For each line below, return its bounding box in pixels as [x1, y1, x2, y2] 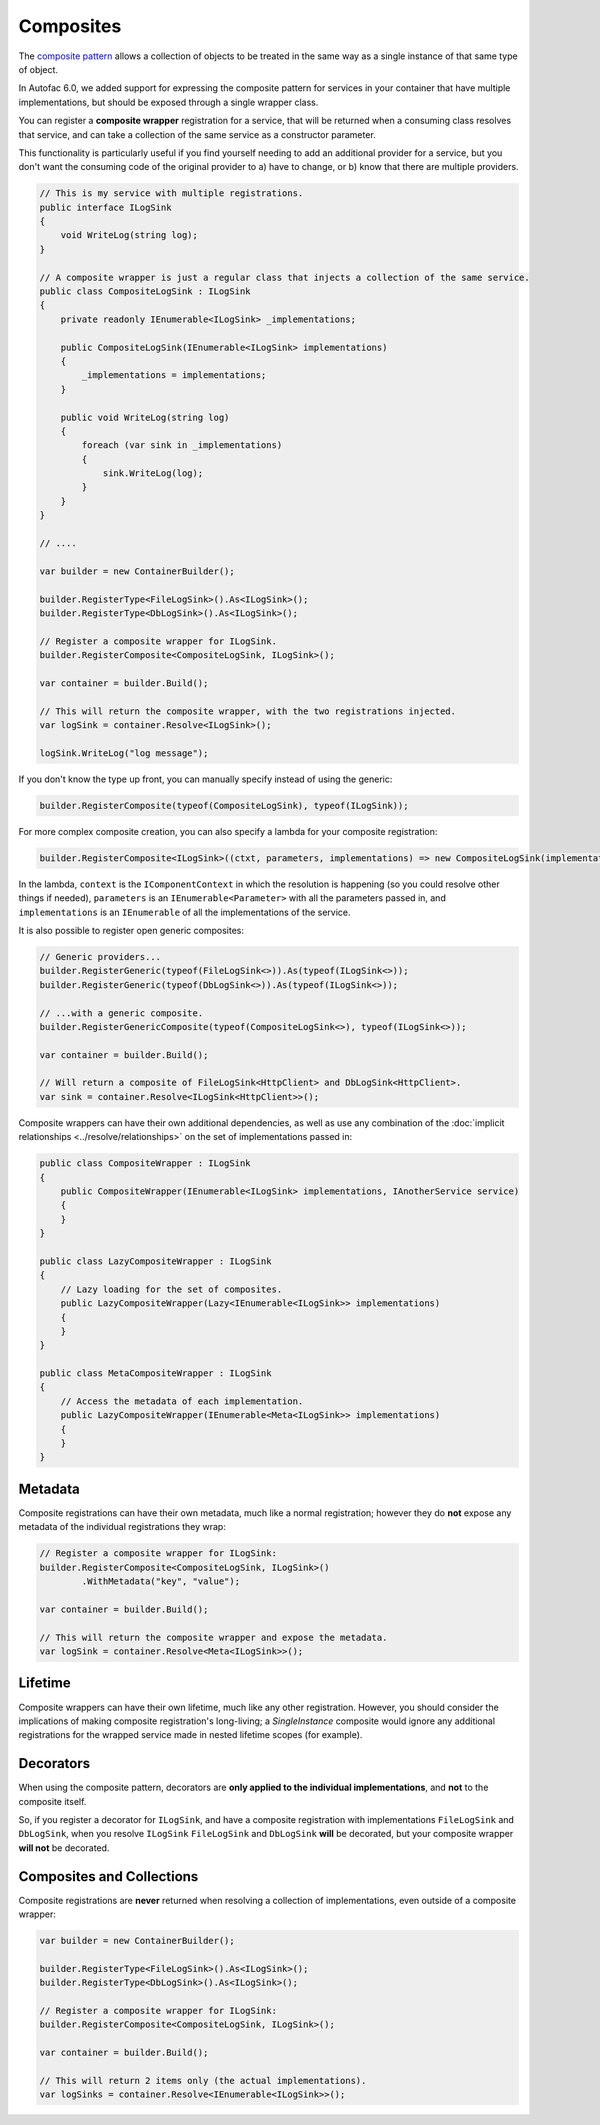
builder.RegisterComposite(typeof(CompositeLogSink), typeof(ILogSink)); [39, 800, 409, 811]
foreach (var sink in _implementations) [81, 440, 283, 451]
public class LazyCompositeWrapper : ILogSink [39, 1255, 272, 1267]
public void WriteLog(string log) [60, 411, 230, 423]
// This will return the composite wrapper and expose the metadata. [39, 1631, 388, 1643]
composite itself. [18, 1795, 87, 1807]
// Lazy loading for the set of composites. [60, 1283, 283, 1295]
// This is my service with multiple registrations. [39, 188, 304, 199]
